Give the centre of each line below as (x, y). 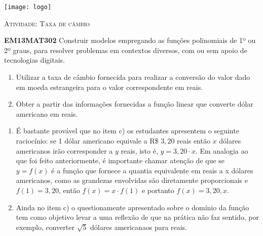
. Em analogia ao (222, 150)
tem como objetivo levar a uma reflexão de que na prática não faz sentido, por (138, 217)
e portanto (158, 190)
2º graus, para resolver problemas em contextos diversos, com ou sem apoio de (126, 50)
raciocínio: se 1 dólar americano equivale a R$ (87, 140)
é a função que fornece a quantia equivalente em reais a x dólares (152, 170)
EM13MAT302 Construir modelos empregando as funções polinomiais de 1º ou (130, 40)
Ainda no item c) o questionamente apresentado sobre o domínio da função (133, 207)
